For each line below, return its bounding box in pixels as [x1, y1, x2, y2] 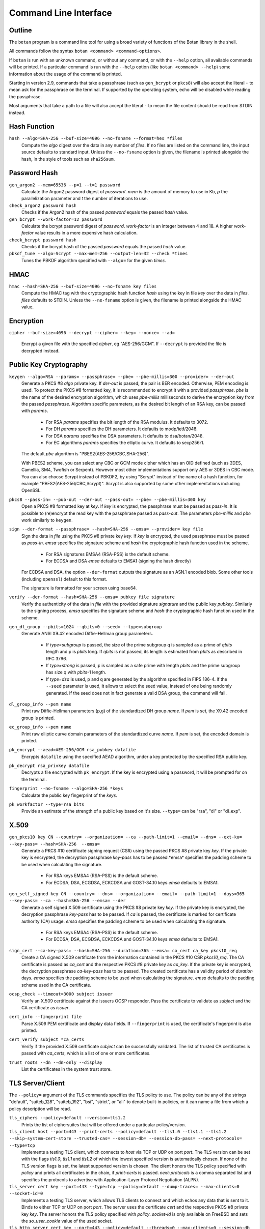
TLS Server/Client [9, 1079, 65, 1087]
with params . [21, 408, 49, 414]
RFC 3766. [46, 655, 67, 661]
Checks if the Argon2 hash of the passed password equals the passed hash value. [21, 209, 188, 215]
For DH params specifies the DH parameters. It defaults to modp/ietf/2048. [46, 426, 198, 432]
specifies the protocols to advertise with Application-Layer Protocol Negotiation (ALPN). [21, 1176, 200, 1182]
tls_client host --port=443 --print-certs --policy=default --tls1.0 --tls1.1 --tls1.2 [9, 1129, 227, 1134]
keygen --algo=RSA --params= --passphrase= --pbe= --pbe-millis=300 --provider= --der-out [9, 374, 235, 380]
